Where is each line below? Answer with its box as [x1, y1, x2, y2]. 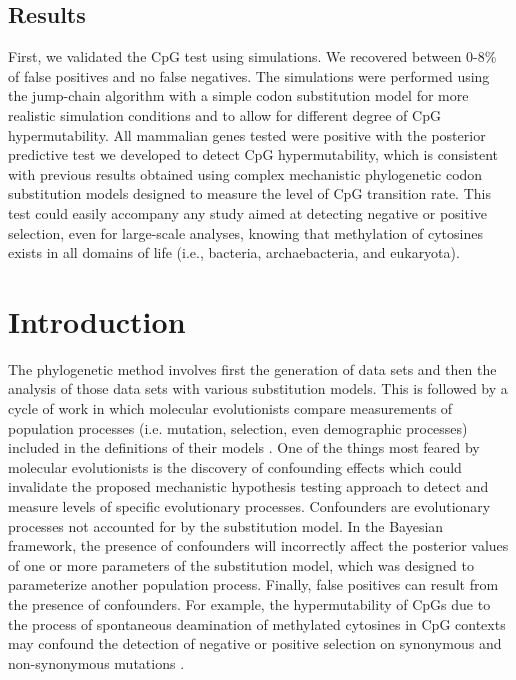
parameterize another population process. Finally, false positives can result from [8, 574, 499, 595]
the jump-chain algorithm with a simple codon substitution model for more [8, 85, 469, 106]
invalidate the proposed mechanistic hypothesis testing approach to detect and [8, 476, 489, 497]
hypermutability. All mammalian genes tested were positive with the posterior [8, 124, 486, 145]
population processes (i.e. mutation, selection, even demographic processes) [8, 417, 468, 438]
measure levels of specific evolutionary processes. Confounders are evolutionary [8, 496, 491, 517]
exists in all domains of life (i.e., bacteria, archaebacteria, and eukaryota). [8, 242, 460, 263]
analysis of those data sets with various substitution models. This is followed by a [8, 378, 508, 399]
